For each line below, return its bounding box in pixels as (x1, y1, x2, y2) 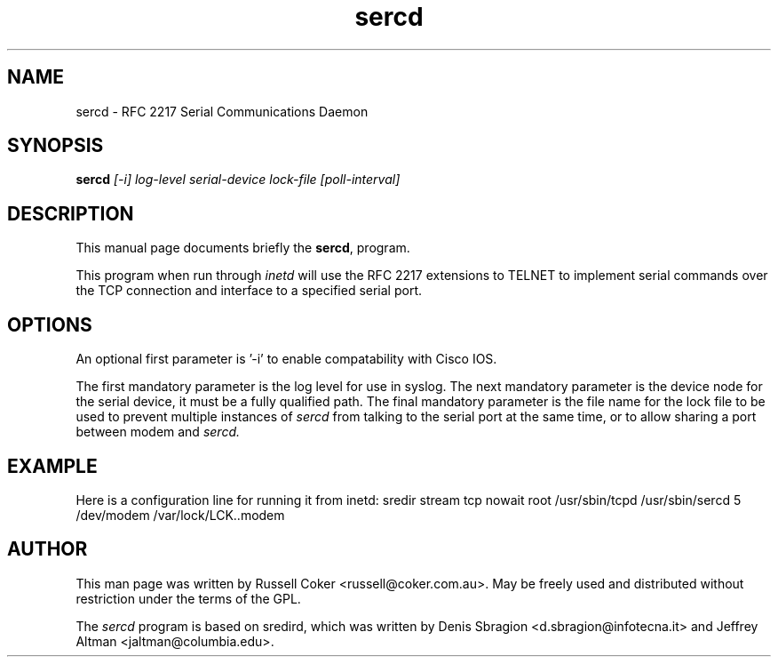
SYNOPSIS (7, 134, 104, 157)
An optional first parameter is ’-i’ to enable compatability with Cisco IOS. (75, 351, 497, 367)
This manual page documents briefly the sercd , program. (75, 240, 410, 256)
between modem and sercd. (75, 424, 240, 440)
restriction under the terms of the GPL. (75, 590, 301, 606)
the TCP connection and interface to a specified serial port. (75, 283, 423, 299)
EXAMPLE (7, 454, 98, 477)
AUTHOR (7, 538, 88, 561)
